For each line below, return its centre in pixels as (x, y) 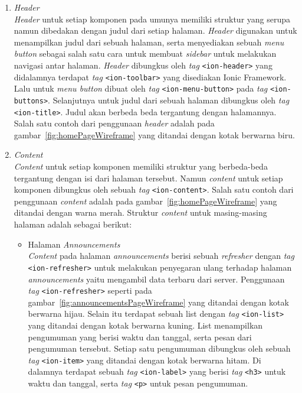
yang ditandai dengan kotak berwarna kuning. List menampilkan (145, 325)
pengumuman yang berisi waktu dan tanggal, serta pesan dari (140, 337)
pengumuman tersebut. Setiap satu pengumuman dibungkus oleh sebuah (159, 348)
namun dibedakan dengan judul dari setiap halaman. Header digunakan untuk (155, 30)
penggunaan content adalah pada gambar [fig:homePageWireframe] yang (145, 201)
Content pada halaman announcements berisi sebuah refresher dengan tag (161, 256)
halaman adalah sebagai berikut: (73, 224)
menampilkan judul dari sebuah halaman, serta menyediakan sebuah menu (149, 42)
